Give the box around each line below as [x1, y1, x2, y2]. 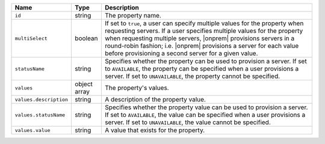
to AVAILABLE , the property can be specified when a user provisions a [104, 65, 299, 73]
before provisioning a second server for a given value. [104, 49, 258, 57]
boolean [75, 34, 98, 42]
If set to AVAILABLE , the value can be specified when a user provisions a [104, 111, 306, 119]
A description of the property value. [104, 95, 206, 103]
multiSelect [14, 35, 48, 41]
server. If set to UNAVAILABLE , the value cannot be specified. [104, 118, 271, 126]
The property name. [104, 11, 162, 19]
